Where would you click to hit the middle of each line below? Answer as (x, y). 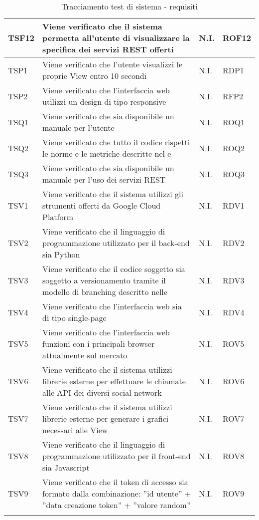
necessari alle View (75, 430)
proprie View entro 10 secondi (95, 76)
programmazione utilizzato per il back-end (116, 243)
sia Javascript (66, 467)
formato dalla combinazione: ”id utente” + (117, 493)
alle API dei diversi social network (102, 392)
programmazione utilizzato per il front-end (117, 456)
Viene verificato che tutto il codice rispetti (116, 142)
